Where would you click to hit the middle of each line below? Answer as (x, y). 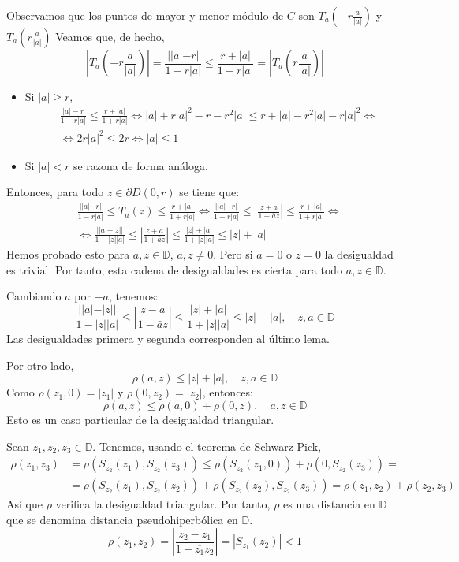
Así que (24, 504)
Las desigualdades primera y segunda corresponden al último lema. (168, 339)
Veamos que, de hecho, (110, 36)
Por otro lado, (40, 365)
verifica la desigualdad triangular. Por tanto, (163, 504)
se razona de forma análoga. (140, 165)
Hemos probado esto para (68, 254)
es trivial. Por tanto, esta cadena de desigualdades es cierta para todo (175, 269)
